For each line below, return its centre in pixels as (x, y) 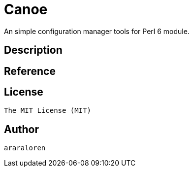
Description (33, 50)
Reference (30, 71)
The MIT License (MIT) (48, 111)
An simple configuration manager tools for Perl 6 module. (97, 31)
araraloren (25, 148)
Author (21, 129)
